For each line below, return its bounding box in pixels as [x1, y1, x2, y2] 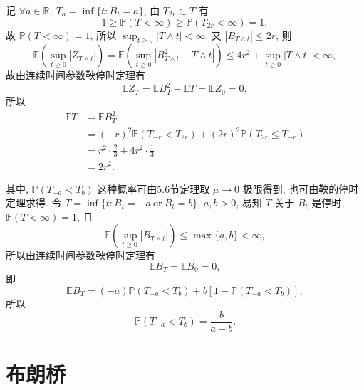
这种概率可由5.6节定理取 [97, 181, 210, 196]
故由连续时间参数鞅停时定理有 [6, 68, 145, 83]
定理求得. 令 [6, 195, 62, 210]
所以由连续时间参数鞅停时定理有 [6, 248, 155, 263]
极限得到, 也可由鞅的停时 [242, 181, 359, 196]
